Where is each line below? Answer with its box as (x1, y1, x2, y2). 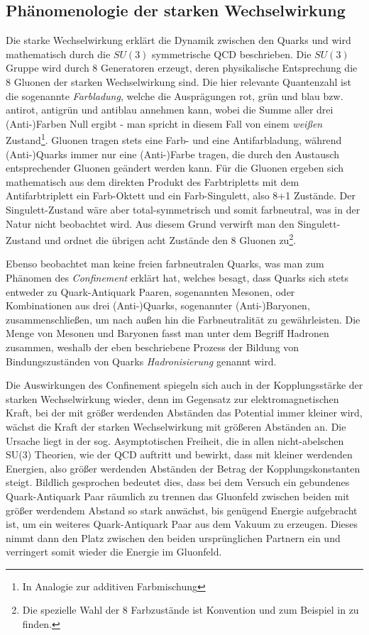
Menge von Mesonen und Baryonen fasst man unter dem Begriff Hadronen (6, 326, 329, 341)
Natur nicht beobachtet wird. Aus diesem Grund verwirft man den (6, 216, 294, 231)
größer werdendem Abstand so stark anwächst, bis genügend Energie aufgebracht (6, 502, 358, 517)
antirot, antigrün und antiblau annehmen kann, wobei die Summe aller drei (6, 102, 334, 117)
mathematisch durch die (6, 46, 111, 61)
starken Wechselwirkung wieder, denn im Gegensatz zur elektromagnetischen (6, 391, 339, 406)
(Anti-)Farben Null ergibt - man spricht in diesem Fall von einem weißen (6, 116, 323, 131)
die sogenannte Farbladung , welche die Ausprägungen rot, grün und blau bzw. (6, 88, 343, 103)
